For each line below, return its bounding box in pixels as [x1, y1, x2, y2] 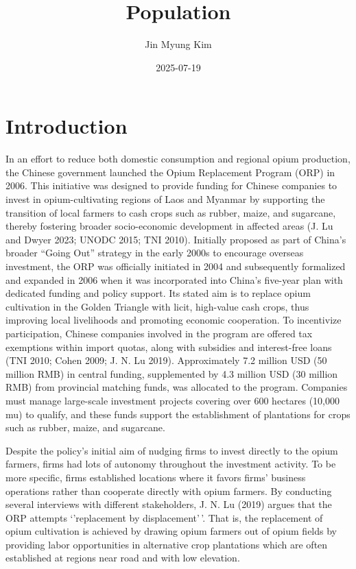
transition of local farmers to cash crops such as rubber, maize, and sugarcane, [5, 205, 336, 219]
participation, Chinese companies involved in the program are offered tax [5, 326, 313, 340]
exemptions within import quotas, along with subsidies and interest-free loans [5, 339, 332, 354]
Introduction [5, 112, 128, 140]
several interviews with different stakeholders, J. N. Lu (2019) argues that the [5, 497, 332, 511]
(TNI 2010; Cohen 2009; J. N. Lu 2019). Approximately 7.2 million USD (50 [5, 353, 327, 367]
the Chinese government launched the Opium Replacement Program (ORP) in [5, 165, 335, 179]
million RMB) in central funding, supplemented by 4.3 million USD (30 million [5, 366, 338, 380]
